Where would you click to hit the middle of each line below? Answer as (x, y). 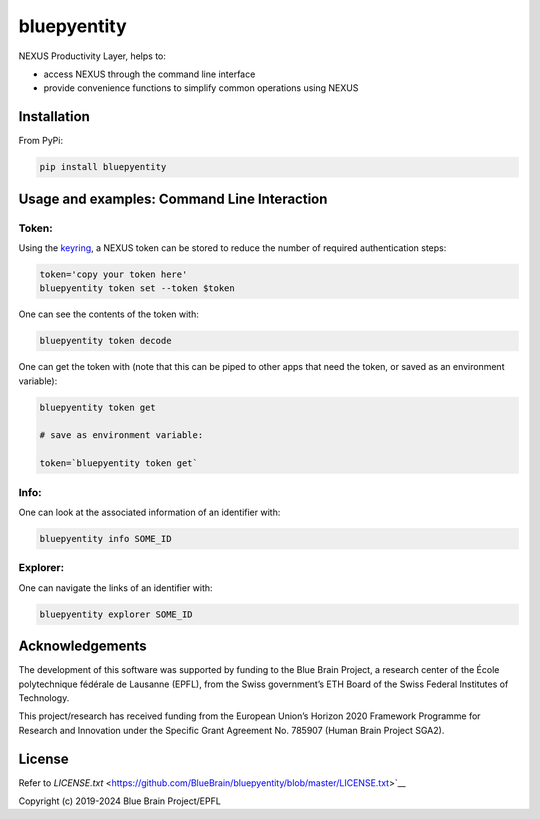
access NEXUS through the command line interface (149, 74)
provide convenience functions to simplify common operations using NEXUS (201, 88)
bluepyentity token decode (105, 341)
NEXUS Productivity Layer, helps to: (92, 56)
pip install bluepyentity (103, 167)
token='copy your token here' (113, 274)
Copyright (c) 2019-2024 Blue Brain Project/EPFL (120, 801)
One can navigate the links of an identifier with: (116, 587)
